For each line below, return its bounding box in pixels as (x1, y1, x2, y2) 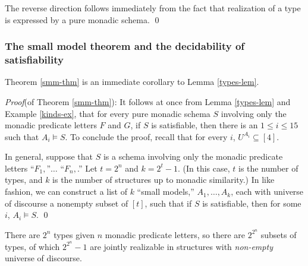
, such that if (144, 197, 192, 209)
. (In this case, (177, 161, 230, 174)
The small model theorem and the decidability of (5, 39, 245, 53)
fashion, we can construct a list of (5, 185, 127, 198)
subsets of (260, 228, 297, 240)
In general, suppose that (5, 150, 93, 163)
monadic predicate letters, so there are (105, 228, 245, 240)
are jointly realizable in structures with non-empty (90, 240, 273, 252)
